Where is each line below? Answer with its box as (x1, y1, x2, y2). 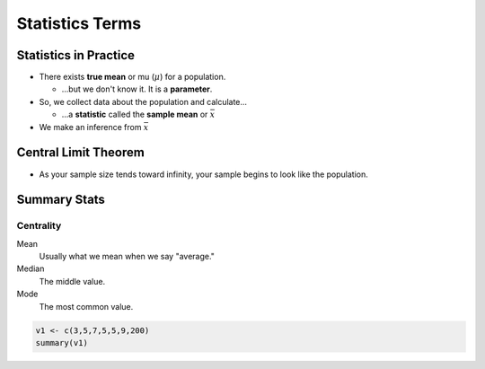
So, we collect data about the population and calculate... (39, 96, 247, 107)
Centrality (16, 220, 62, 233)
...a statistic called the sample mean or (61, 109, 208, 120)
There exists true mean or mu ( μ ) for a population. (39, 72, 226, 83)
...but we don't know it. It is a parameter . (61, 83, 213, 94)
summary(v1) (35, 338, 89, 348)
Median (16, 263, 45, 274)
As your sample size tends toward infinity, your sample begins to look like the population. (39, 169, 368, 180)
